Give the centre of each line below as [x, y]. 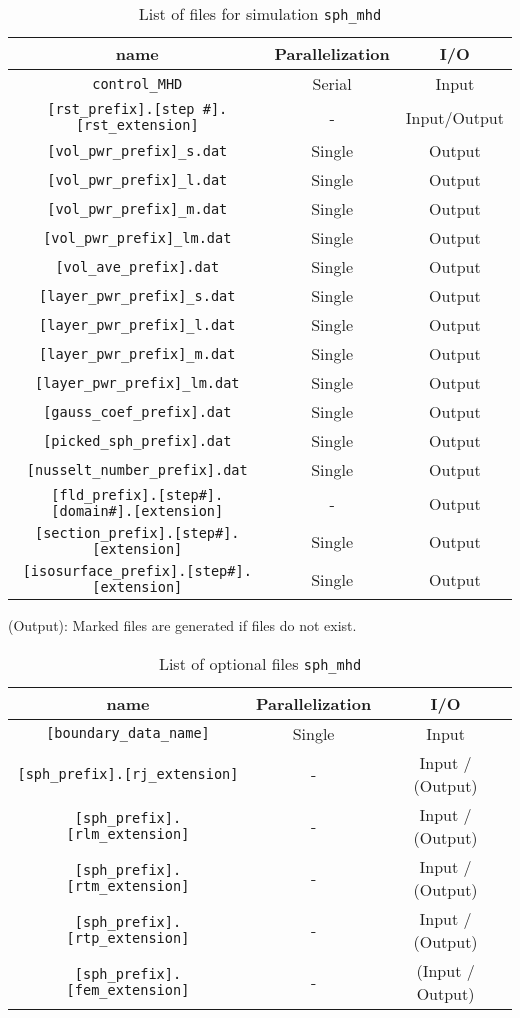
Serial [332, 83]
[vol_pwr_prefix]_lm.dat [137, 237]
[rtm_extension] [128, 885]
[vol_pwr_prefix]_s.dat [137, 150]
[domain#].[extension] [137, 511]
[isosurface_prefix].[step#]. [137, 571]
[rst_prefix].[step [121, 109]
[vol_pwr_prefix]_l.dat [137, 179]
